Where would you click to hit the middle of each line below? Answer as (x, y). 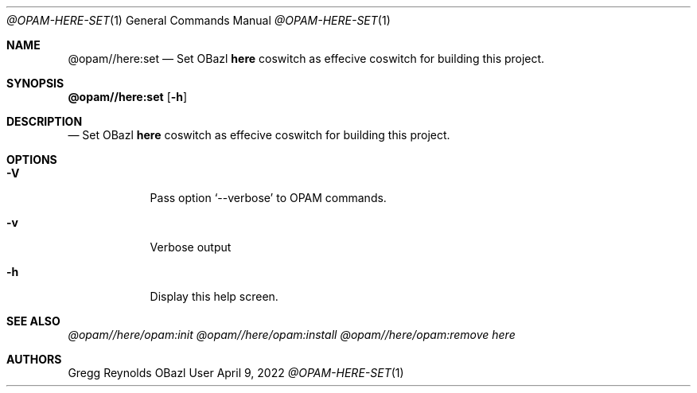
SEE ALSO (33, 321)
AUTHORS (34, 359)
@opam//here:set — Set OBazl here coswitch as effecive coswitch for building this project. (306, 58)
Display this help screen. (214, 296)
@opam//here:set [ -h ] (128, 97)
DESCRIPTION (45, 121)
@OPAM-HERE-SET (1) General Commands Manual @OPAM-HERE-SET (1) (199, 20)
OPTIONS (32, 160)
